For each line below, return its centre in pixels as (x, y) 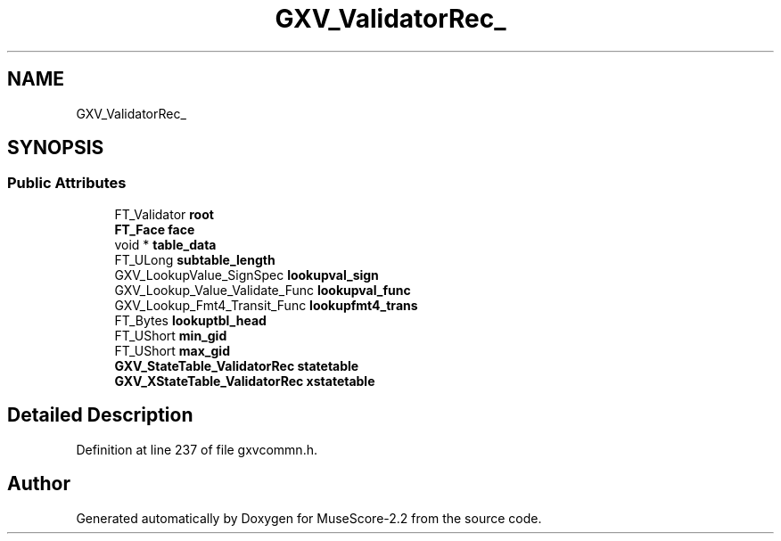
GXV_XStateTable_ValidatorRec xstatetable (245, 381)
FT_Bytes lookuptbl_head (190, 320)
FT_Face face (155, 229)
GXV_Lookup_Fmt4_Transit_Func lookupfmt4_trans (266, 305)
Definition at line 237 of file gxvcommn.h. (197, 449)
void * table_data (165, 244)
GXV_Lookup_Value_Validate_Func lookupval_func (263, 290)
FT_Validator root (164, 214)
